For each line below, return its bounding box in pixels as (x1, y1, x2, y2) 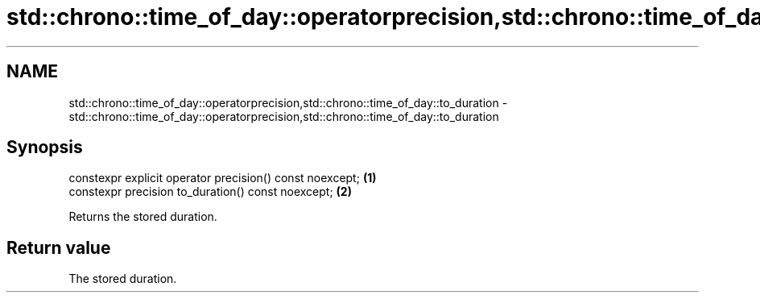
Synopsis (6, 137, 83, 158)
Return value (6, 237, 111, 258)
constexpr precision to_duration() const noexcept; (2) (68, 185, 352, 199)
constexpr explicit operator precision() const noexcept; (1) (68, 171, 377, 185)
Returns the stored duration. (68, 210, 217, 224)
